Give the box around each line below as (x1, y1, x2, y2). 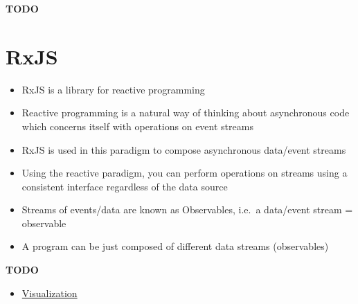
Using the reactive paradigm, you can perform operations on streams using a (21, 166, 348, 180)
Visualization (21, 285, 78, 300)
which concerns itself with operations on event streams (21, 118, 253, 133)
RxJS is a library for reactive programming (21, 82, 205, 96)
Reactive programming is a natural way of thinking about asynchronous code (21, 105, 350, 120)
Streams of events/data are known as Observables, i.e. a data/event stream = (21, 202, 353, 217)
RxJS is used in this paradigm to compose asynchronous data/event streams (21, 142, 346, 157)
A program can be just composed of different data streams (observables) (21, 239, 329, 253)
